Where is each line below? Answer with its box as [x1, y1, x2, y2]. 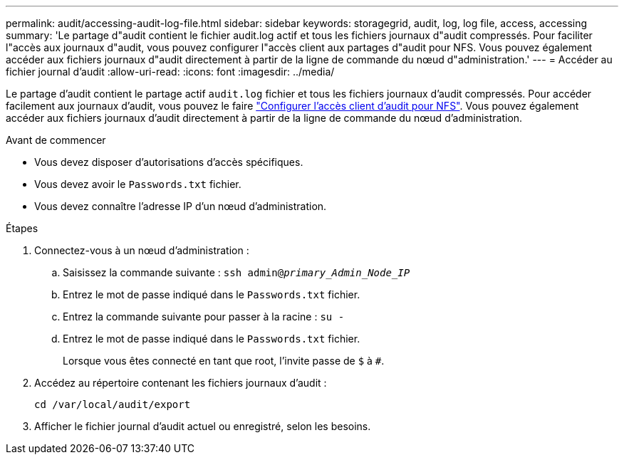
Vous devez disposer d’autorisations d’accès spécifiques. [34, 156, 303, 168]
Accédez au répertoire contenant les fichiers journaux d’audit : [34, 377, 327, 389]
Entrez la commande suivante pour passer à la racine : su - [63, 310, 345, 323]
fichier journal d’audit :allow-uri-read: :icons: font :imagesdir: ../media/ [6, 66, 335, 78]
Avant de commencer [6, 134, 106, 146]
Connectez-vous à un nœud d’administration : [34, 244, 249, 256]
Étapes [6, 222, 38, 234]
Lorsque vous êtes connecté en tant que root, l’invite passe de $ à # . [63, 355, 385, 367]
